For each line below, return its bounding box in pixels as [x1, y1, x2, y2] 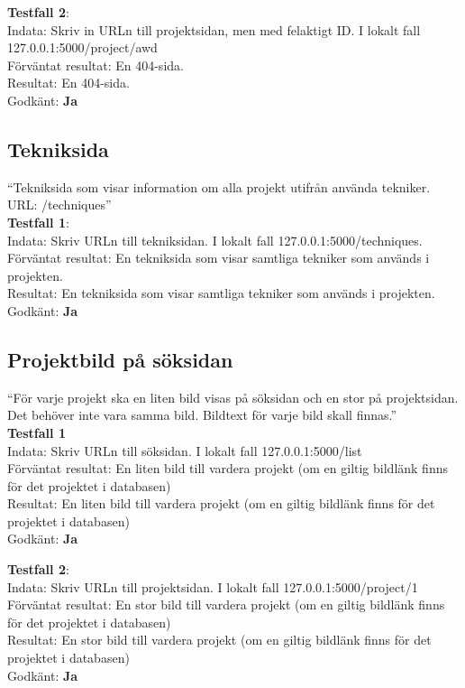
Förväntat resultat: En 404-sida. [7, 55, 184, 74]
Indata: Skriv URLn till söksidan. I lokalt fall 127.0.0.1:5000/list [7, 441, 362, 460]
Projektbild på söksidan [7, 345, 233, 373]
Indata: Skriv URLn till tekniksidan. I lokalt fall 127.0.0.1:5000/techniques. [7, 230, 423, 249]
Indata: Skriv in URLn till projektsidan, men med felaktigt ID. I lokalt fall [7, 20, 421, 39]
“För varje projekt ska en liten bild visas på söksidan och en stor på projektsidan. [7, 387, 459, 406]
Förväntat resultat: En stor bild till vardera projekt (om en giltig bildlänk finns [7, 595, 445, 614]
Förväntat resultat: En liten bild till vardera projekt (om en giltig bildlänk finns [7, 459, 448, 478]
